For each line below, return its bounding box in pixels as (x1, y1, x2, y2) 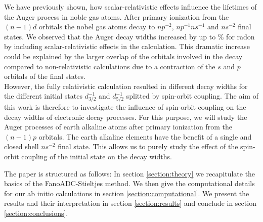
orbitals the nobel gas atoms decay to (38, 21, 155, 32)
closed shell (4, 141, 39, 152)
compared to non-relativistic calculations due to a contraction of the (4, 61, 215, 71)
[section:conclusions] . (4, 208, 68, 218)
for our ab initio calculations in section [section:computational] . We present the (4, 188, 249, 198)
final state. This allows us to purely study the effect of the (58, 141, 238, 152)
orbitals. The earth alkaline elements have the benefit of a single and (38, 131, 252, 142)
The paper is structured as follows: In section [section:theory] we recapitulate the (4, 168, 255, 179)
